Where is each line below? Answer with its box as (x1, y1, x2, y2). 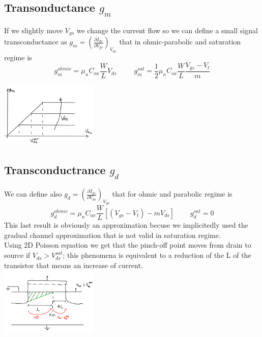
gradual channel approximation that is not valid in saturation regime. (4, 229, 221, 240)
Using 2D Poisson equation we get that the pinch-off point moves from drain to (4, 239, 251, 250)
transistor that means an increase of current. (4, 259, 143, 270)
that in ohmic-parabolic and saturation (119, 36, 241, 47)
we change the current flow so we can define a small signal (76, 25, 258, 35)
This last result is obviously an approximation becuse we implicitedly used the (4, 220, 248, 230)
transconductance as (4, 36, 67, 47)
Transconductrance (4, 162, 106, 178)
